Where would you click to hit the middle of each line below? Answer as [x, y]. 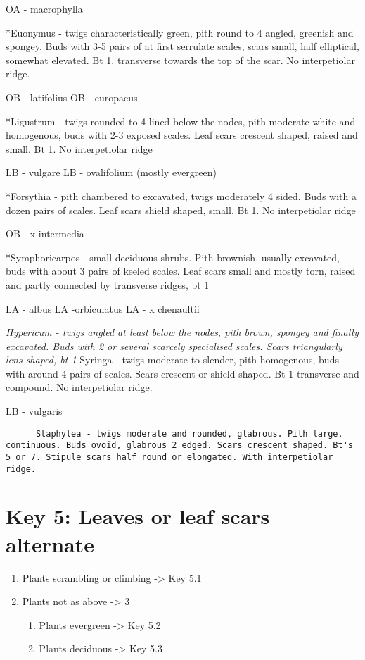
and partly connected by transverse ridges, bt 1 [108, 284]
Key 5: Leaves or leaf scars [138, 516]
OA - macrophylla [44, 8]
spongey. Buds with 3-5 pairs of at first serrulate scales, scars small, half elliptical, [182, 46]
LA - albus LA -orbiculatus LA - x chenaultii [103, 308]
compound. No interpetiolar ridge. [79, 387]
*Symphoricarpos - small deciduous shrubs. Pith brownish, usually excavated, [173, 257]
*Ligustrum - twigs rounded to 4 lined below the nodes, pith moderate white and [181, 121]
